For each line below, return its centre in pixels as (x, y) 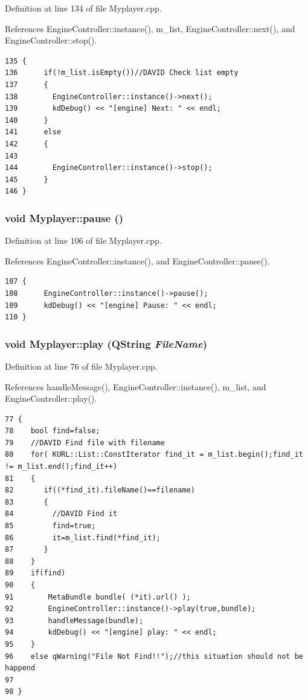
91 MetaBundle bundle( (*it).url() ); (98, 597)
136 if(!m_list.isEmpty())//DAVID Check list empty (122, 73)
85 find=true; (50, 526)
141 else (33, 132)
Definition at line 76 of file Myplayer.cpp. (81, 366)
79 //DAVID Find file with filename (85, 443)
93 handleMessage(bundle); (74, 620)
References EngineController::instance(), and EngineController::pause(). (137, 260)
